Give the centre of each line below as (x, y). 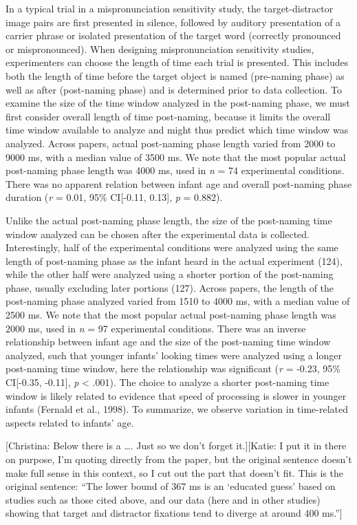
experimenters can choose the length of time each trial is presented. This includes (177, 62)
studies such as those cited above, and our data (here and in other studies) (163, 499)
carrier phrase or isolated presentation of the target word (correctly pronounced (173, 35)
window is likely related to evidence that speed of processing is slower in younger (176, 395)
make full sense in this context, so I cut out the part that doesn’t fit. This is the (174, 472)
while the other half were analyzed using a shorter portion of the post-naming (170, 274)
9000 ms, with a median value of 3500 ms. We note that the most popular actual (176, 157)
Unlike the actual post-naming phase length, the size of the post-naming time (169, 220)
